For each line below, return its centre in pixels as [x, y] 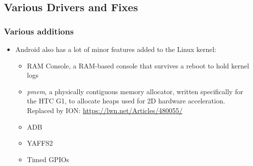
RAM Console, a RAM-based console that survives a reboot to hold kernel [138, 65]
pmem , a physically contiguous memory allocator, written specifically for [135, 91]
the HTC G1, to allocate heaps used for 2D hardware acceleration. [126, 101]
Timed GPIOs [48, 159]
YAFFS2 [40, 143]
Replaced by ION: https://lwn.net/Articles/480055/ [105, 110]
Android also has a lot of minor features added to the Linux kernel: [116, 49]
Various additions [39, 31]
